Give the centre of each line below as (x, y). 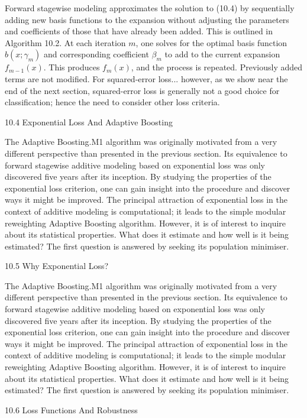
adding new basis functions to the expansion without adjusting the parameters (147, 19)
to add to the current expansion (222, 54)
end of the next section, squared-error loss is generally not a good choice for (142, 90)
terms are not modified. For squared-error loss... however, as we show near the (146, 78)
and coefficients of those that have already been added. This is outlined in (139, 31)
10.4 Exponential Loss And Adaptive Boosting (89, 121)
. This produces (72, 67)
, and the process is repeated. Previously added (217, 67)
